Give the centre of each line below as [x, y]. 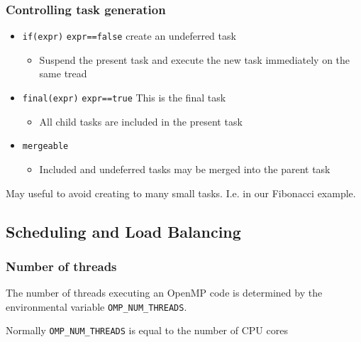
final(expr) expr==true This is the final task [124, 98]
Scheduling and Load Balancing [123, 231]
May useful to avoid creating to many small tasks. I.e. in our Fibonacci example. [181, 193]
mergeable [45, 147]
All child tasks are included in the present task [141, 121]
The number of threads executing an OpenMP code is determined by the [164, 293]
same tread [63, 73]
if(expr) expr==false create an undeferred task [129, 36]
